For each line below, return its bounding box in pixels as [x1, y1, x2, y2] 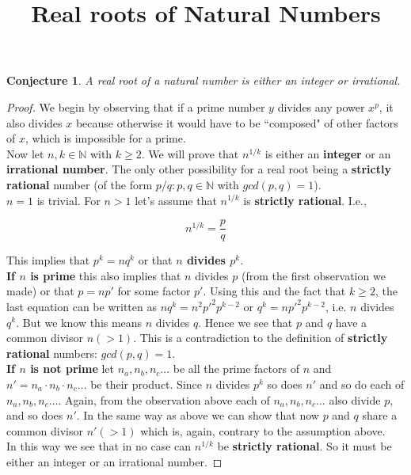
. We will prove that [141, 145, 239, 161]
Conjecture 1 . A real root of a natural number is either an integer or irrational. [6, 72, 401, 89]
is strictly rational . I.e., [243, 192, 367, 208]
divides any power [277, 98, 365, 115]
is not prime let [30, 360, 115, 377]
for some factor [117, 283, 191, 299]
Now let [6, 145, 44, 161]
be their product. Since [90, 375, 203, 392]
